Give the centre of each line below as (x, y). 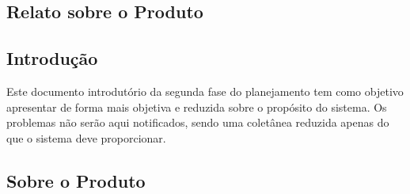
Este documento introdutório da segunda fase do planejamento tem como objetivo (205, 91)
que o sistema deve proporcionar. (86, 137)
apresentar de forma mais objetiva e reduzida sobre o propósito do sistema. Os (197, 107)
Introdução (52, 58)
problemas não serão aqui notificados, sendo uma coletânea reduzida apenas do (198, 122)
